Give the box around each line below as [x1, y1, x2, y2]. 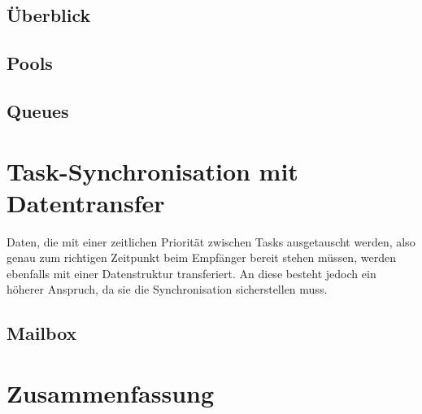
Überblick [7, 2, 91, 28]
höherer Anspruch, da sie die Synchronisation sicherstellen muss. [7, 281, 328, 298]
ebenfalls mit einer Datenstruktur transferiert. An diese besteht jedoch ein [7, 264, 376, 281]
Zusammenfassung [7, 377, 215, 409]
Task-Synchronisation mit [7, 154, 298, 187]
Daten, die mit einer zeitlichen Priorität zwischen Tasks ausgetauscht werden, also [7, 233, 415, 250]
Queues [7, 98, 69, 123]
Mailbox [7, 320, 77, 346]
